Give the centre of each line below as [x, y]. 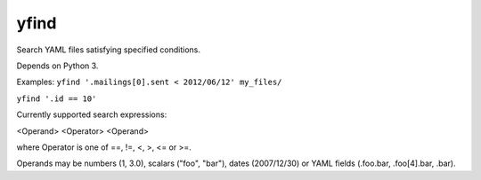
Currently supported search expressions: [92, 114]
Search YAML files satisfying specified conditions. [108, 50]
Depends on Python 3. [57, 66]
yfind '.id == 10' [57, 98]
